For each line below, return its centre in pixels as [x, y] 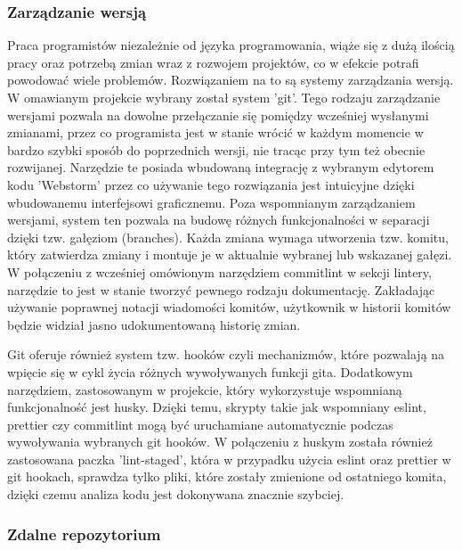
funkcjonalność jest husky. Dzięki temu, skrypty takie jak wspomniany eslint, [217, 407]
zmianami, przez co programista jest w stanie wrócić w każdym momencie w [215, 132]
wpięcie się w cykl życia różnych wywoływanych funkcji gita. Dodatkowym [210, 371]
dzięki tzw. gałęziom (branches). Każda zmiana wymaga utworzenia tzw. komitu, [228, 237]
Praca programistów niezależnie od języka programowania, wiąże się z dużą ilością [231, 45]
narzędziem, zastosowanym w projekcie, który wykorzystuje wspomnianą [205, 389]
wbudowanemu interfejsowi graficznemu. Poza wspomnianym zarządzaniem [211, 202]
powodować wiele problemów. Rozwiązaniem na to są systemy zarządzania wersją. [231, 80]
